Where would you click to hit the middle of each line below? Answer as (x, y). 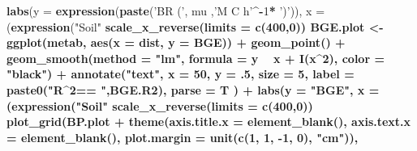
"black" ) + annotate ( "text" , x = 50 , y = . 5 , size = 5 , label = (181, 74)
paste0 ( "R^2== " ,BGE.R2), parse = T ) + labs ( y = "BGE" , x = (193, 89)
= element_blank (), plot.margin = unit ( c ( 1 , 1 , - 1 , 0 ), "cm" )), (183, 137)
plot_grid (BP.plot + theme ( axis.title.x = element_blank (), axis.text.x (209, 122)
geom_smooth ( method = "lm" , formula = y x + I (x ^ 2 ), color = (196, 58)
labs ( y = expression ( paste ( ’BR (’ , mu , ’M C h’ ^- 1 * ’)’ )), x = (166, 10)
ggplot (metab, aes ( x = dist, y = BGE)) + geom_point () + (176, 42)
